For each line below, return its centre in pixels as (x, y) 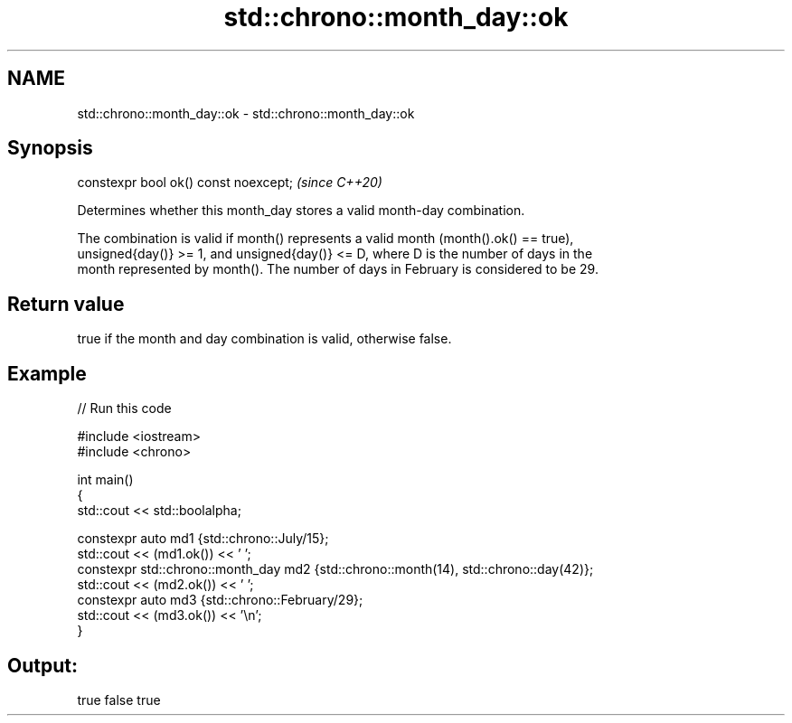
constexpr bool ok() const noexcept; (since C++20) (230, 183)
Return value (66, 304)
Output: (42, 665)
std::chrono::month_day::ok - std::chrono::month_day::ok (246, 113)
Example (47, 373)
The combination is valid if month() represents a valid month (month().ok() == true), (325, 239)
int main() (105, 480)
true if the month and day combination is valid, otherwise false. (264, 339)
